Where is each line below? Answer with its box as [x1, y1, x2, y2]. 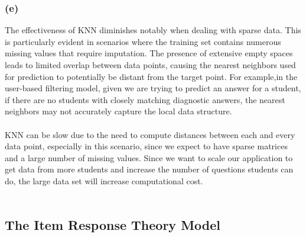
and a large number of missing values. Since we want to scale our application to [5, 151, 293, 164]
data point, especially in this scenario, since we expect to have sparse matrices [5, 140, 288, 152]
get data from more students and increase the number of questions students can [5, 163, 294, 175]
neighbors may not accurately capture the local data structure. [5, 105, 232, 117]
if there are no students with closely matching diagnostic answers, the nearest [5, 93, 285, 105]
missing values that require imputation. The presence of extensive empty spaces [5, 47, 293, 59]
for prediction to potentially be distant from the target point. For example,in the [5, 70, 298, 82]
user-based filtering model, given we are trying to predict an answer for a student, [5, 82, 301, 94]
